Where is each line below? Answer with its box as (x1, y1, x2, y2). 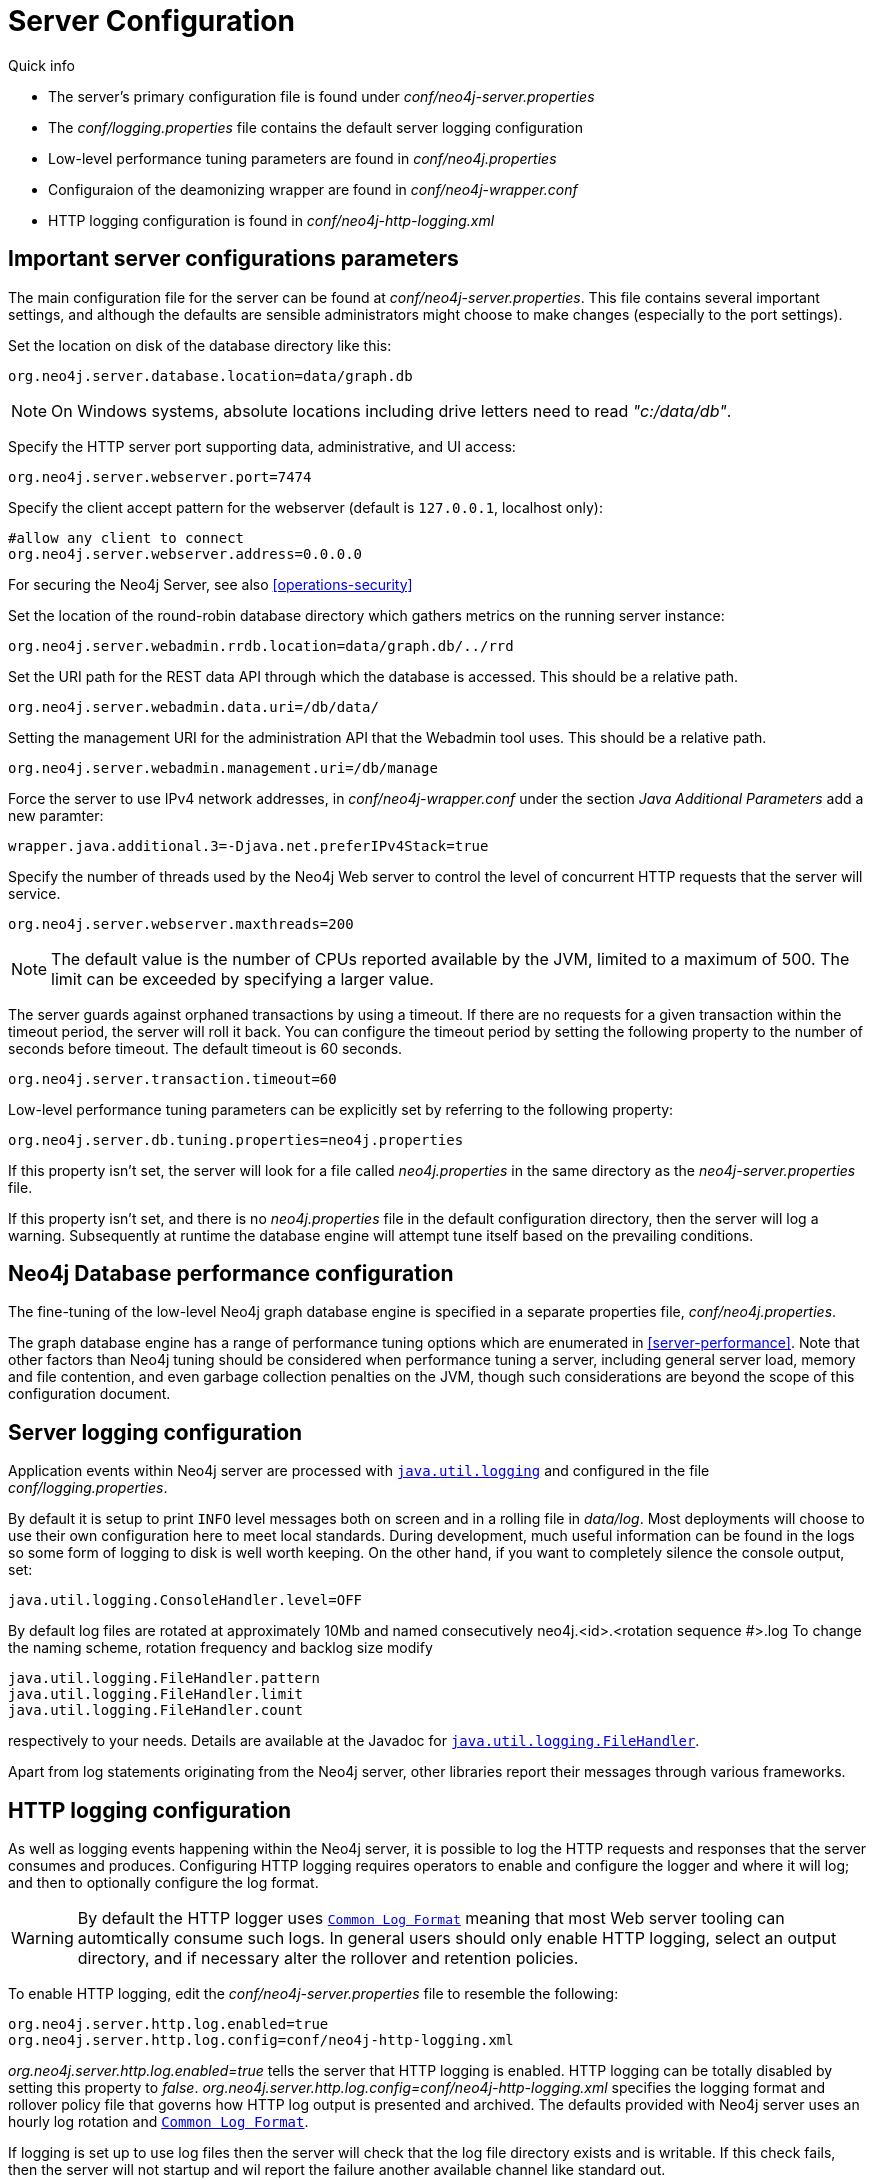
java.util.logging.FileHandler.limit (8, 1686, 304, 1703)
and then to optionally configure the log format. (8, 1874, 319, 1892)
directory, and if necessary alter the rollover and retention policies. (77, 1948, 579, 1969)
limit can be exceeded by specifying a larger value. (51, 968, 434, 989)
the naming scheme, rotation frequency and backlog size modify (8, 1639, 433, 1657)
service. (8, 884, 61, 902)
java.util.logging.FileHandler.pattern (8, 1670, 320, 1687)
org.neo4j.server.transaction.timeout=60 (8, 1070, 337, 1087)
